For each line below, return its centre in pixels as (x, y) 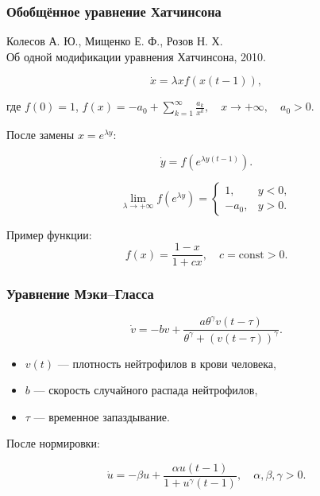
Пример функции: (49, 234)
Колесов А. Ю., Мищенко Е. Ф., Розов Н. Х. (115, 41)
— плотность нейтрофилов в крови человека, (167, 363)
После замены (40, 135)
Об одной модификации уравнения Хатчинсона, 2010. (136, 56)
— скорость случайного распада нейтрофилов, (146, 390)
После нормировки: (53, 443)
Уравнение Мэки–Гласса (80, 294)
